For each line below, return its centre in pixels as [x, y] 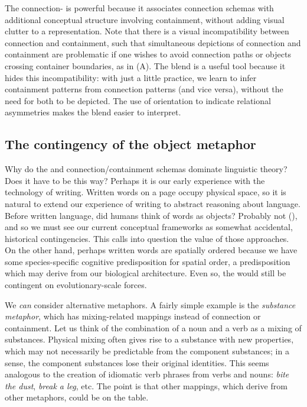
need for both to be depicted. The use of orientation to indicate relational [138, 100]
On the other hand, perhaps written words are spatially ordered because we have [151, 250]
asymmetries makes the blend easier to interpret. [93, 112]
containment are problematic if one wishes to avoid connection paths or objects [148, 54]
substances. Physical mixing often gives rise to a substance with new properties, [149, 339]
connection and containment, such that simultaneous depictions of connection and [153, 42]
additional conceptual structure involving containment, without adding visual [145, 19]
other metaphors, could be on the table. [77, 397]
